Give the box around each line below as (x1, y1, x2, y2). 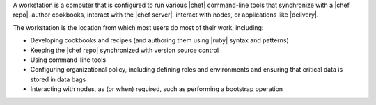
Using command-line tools (30, 56, 107, 64)
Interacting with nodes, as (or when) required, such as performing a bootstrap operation (30, 85, 283, 93)
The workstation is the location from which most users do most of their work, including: (13, 23, 264, 31)
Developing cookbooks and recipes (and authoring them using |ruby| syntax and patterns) (30, 36, 289, 45)
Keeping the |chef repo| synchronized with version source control (30, 46, 219, 54)
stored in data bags (30, 75, 86, 83)
